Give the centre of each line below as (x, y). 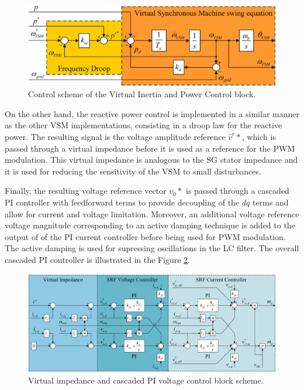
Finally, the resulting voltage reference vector (86, 191)
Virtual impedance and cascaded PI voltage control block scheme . (146, 380)
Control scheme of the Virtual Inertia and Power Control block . (142, 94)
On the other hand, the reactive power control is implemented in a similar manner (152, 113)
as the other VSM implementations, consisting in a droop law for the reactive (144, 125)
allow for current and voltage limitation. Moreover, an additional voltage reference (152, 213)
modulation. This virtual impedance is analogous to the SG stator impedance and (151, 160)
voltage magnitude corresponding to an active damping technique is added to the (150, 225)
